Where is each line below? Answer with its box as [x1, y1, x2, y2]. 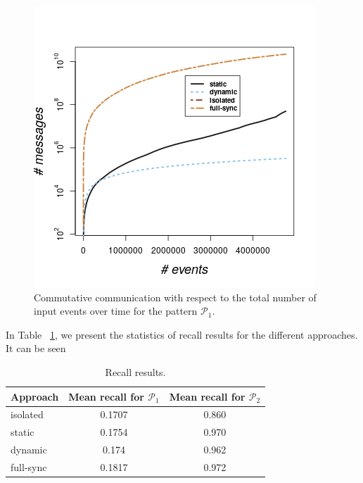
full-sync [11, 459, 47, 474]
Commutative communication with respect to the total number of [34, 289, 317, 304]
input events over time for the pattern [34, 303, 198, 318]
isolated [11, 407, 44, 422]
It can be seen [6, 341, 66, 356]
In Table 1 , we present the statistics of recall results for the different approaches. [6, 327, 358, 341]
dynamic [11, 442, 47, 457]
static [11, 425, 34, 439]
